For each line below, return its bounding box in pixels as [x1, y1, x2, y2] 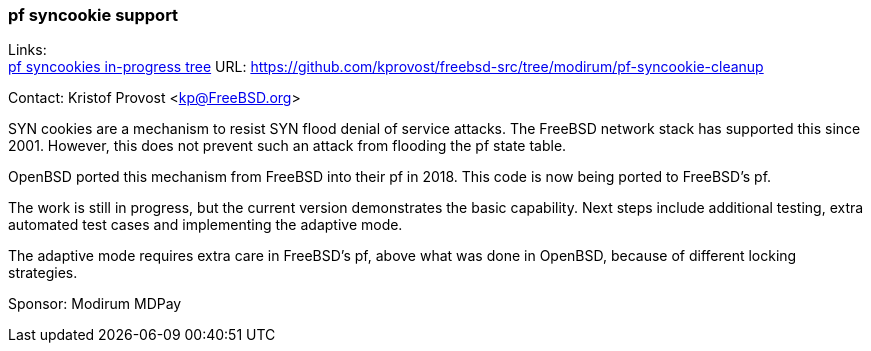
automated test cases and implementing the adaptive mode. [8, 216, 403, 234]
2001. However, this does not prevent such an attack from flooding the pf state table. [8, 137, 567, 155]
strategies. [8, 264, 78, 282]
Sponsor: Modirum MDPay [8, 295, 182, 313]
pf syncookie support [8, 5, 179, 25]
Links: [8, 41, 47, 59]
